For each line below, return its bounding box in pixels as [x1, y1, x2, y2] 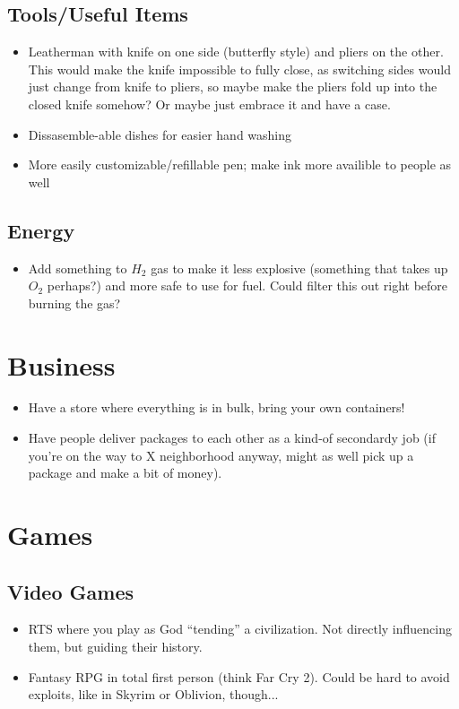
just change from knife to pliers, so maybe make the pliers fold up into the [28, 77, 437, 96]
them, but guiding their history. [28, 637, 203, 656]
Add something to [28, 258, 127, 277]
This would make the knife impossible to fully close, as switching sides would [28, 59, 451, 78]
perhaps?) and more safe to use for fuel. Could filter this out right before [47, 276, 448, 295]
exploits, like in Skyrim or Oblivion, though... [28, 685, 279, 704]
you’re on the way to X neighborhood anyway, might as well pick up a [28, 445, 414, 464]
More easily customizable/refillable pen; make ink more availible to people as [28, 155, 452, 174]
